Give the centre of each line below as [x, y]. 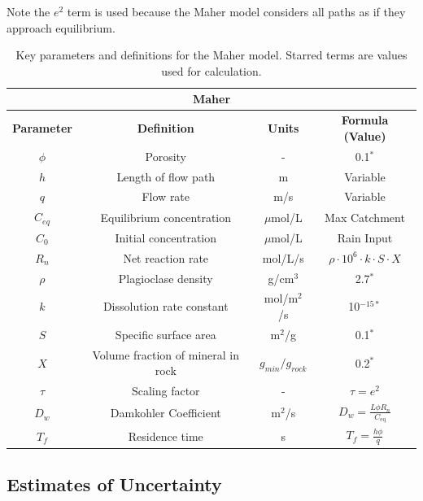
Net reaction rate [166, 257]
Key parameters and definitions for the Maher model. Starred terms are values [211, 55]
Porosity [166, 156]
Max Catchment [365, 217]
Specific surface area [166, 334]
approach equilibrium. [61, 27]
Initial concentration [166, 237]
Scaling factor [166, 391]
